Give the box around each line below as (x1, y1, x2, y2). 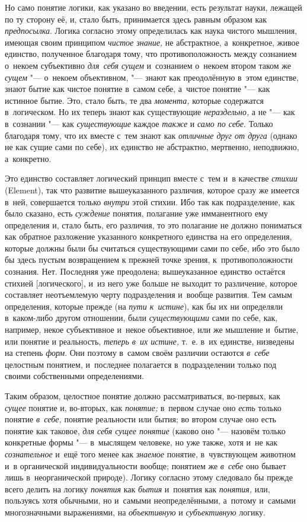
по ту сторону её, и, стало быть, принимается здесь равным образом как (5, 12, 267, 25)
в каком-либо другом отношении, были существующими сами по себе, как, (5, 311, 278, 324)
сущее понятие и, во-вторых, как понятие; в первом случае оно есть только (5, 401, 282, 413)
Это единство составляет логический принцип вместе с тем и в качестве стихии (5, 172, 298, 184)
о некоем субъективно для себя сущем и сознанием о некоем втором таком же (5, 59, 291, 71)
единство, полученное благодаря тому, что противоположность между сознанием (5, 47, 297, 60)
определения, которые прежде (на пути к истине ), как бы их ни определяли (5, 300, 283, 312)
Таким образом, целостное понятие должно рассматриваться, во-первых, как (5, 390, 280, 402)
